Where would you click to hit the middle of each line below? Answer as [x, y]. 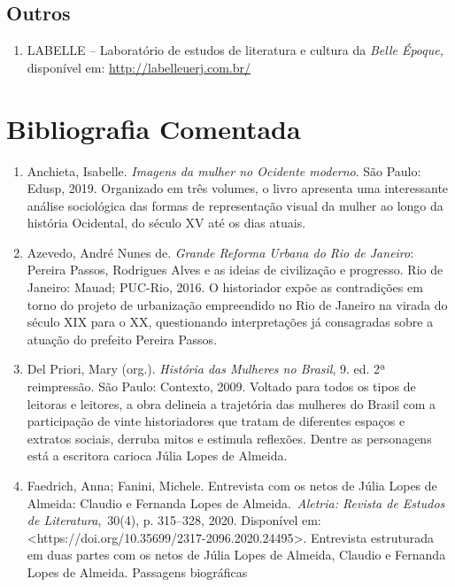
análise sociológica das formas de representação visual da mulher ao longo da [235, 205]
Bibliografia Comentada [154, 128]
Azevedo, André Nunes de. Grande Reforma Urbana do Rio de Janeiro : [220, 252]
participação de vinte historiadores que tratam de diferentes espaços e [216, 421]
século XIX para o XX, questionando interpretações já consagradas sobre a [230, 322]
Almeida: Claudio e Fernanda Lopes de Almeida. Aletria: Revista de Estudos [236, 502]
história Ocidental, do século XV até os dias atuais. [166, 223]
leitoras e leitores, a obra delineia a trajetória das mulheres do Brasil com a [231, 403]
